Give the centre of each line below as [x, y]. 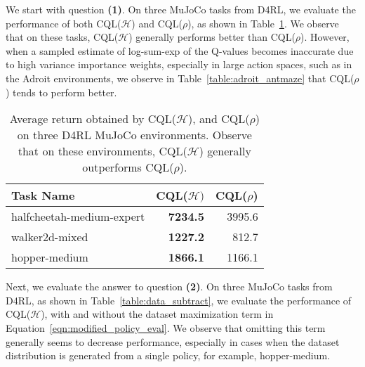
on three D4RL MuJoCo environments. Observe [134, 135]
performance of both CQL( [64, 23]
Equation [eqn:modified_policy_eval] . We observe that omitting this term [166, 327]
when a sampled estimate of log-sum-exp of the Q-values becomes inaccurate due [180, 50]
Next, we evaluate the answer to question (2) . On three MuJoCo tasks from [169, 286]
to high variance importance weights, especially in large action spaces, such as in [179, 64]
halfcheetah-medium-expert [78, 217]
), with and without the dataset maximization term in [157, 314]
